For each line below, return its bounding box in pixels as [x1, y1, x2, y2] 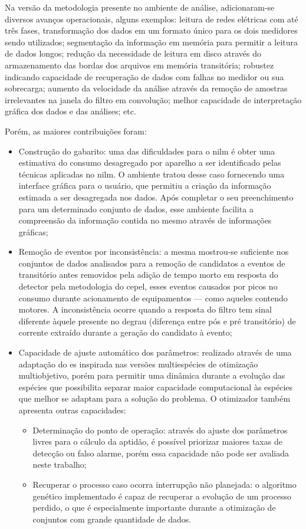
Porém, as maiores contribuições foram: [5, 124, 147, 137]
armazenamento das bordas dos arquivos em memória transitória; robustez [5, 58, 274, 71]
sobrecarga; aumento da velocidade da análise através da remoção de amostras [5, 82, 288, 94]
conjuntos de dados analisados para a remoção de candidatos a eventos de [18, 257, 285, 269]
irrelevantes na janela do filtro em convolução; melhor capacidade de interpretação [5, 93, 302, 106]
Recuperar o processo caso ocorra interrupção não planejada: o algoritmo [32, 478, 297, 490]
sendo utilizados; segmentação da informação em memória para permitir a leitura [5, 35, 298, 48]
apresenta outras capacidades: [18, 404, 126, 416]
